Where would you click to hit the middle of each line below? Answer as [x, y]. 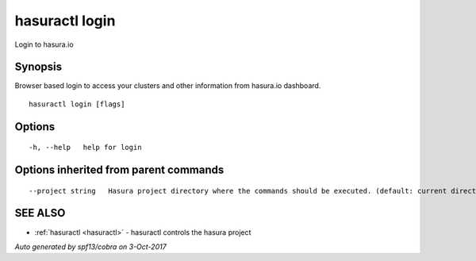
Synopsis [38, 67]
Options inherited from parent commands [119, 170]
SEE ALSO [40, 213]
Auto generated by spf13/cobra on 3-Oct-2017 [90, 247]
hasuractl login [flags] [77, 104]
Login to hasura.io [44, 44]
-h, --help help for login [85, 148]
